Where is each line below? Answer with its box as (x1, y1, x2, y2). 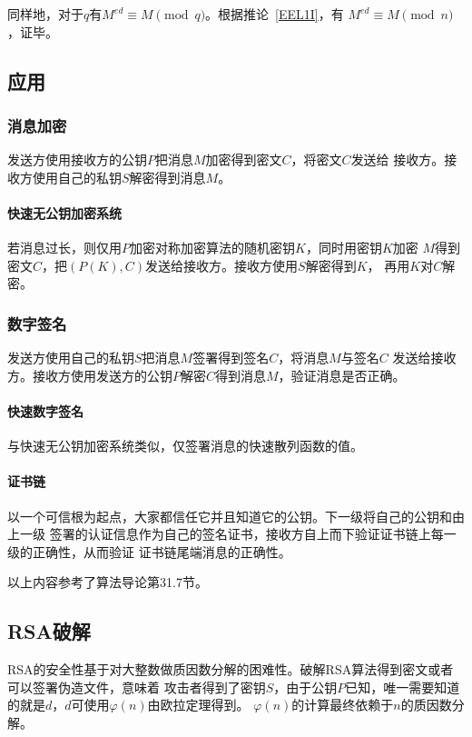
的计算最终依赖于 (291, 695, 394, 714)
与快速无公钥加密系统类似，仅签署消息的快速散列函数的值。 (7, 436, 363, 455)
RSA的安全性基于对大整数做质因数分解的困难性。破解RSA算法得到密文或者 (7, 660, 454, 679)
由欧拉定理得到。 (147, 695, 250, 714)
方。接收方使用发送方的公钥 (7, 365, 172, 384)
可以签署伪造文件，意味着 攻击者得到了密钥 (7, 677, 266, 696)
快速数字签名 (7, 401, 84, 420)
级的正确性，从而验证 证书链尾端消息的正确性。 (7, 542, 291, 561)
